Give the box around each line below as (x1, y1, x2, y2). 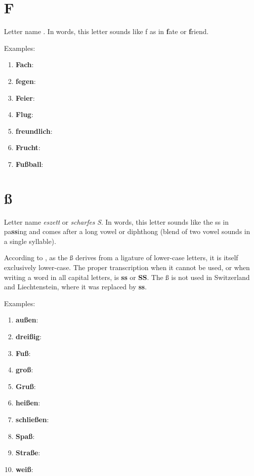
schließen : (15, 414, 49, 424)
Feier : (15, 92, 35, 103)
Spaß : (15, 431, 35, 441)
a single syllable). (4, 236, 56, 246)
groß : (15, 364, 33, 375)
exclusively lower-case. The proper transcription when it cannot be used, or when (4, 262, 250, 272)
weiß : (15, 464, 34, 474)
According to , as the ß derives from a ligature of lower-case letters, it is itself (4, 252, 238, 263)
